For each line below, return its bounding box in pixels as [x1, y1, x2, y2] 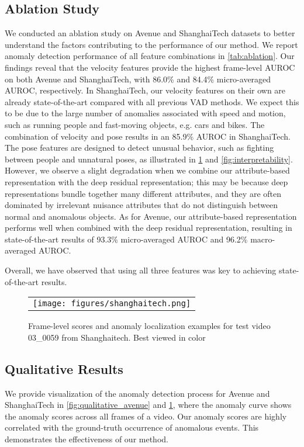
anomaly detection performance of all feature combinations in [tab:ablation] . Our [5, 50, 295, 62]
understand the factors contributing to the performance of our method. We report [5, 38, 298, 50]
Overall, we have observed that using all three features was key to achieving [5, 264, 277, 276]
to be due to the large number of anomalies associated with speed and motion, [5, 107, 286, 119]
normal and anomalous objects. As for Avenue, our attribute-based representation [5, 210, 297, 222]
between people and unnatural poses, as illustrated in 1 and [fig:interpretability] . [5, 153, 293, 165]
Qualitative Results [5, 359, 123, 377]
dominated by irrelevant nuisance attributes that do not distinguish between [5, 199, 278, 211]
